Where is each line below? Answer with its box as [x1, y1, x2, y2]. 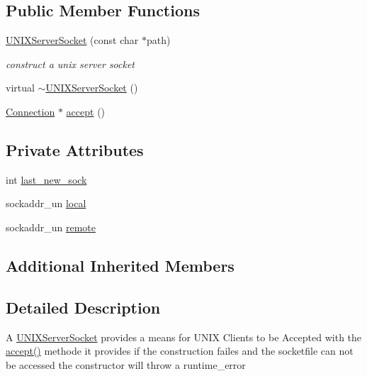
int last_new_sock [6, 172, 87, 187]
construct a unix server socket [6, 56, 135, 71]
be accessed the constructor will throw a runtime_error [6, 357, 246, 372]
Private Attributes [6, 138, 144, 160]
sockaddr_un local [6, 196, 86, 211]
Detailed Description [6, 296, 161, 318]
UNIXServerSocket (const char [6, 33, 139, 48]
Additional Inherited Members [6, 254, 235, 276]
